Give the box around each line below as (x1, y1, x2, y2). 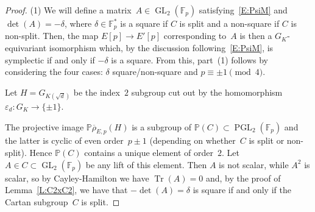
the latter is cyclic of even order (5, 134, 124, 147)
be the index (73, 85, 120, 98)
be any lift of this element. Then (85, 158, 207, 171)
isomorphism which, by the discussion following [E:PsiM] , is (49, 41, 274, 54)
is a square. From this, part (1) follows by (111, 53, 269, 66)
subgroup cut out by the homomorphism (131, 85, 283, 98)
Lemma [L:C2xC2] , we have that (5, 183, 128, 196)
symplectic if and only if (5, 53, 95, 66)
